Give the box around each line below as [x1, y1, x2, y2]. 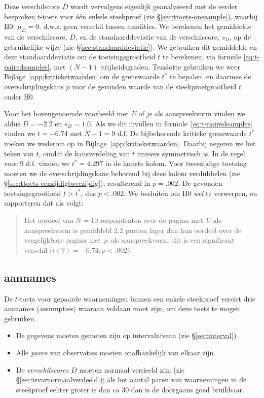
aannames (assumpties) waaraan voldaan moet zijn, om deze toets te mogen [4, 303, 240, 314]
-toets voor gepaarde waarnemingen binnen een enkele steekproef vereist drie [17, 293, 256, 304]
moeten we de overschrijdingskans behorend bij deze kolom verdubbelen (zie [4, 168, 240, 178]
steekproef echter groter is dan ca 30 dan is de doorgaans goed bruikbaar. [16, 384, 244, 394]
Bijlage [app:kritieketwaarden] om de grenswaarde [4, 71, 160, 82]
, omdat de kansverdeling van [39, 148, 130, 158]
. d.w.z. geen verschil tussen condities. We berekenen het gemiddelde [39, 21, 251, 31]
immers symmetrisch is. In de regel [137, 148, 245, 158]
